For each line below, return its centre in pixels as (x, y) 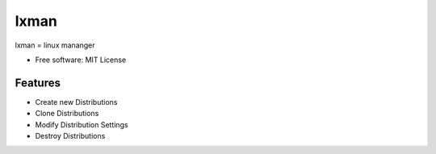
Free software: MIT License (81, 60)
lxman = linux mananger (55, 45)
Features (38, 83)
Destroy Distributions (70, 136)
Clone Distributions (67, 114)
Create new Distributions (76, 102)
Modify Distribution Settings (82, 124)
